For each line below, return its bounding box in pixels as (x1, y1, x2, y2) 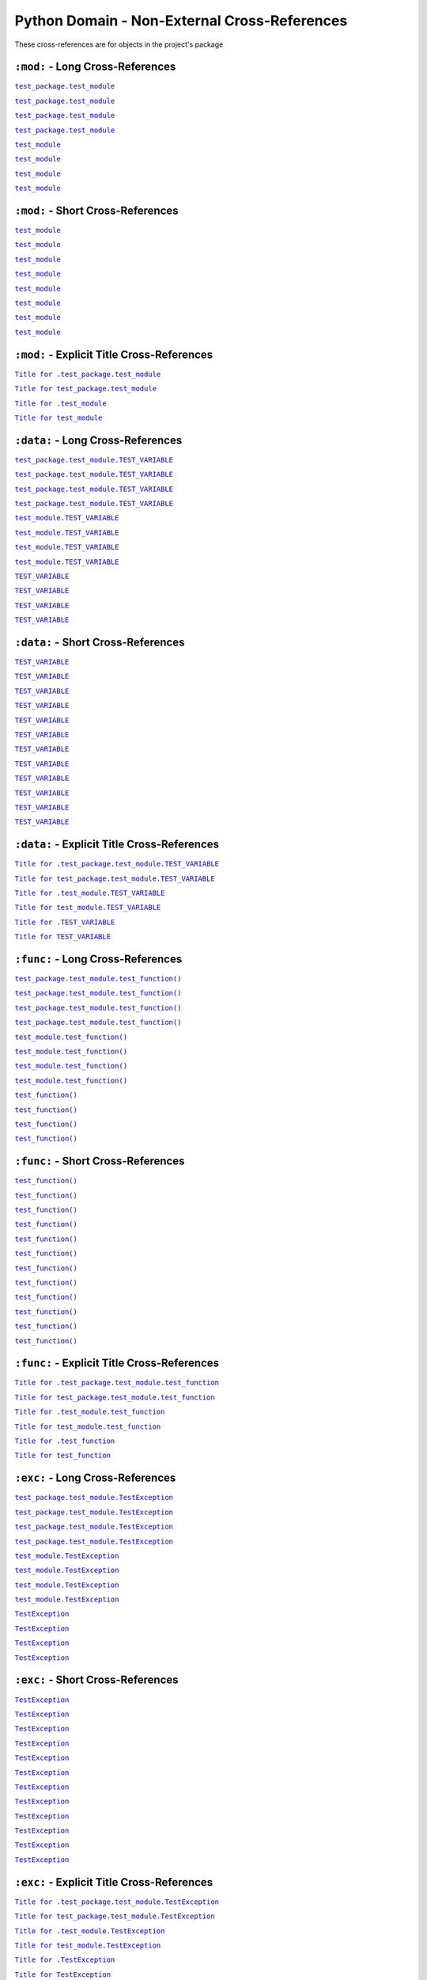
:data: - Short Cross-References (14, 635, 185, 649)
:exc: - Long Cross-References (14, 1472, 176, 1485)
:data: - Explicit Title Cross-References (14, 838, 220, 851)
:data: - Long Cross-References (14, 433, 183, 447)
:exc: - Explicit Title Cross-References (14, 1875, 213, 1889)
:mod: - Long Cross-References (14, 60, 176, 74)
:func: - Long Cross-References (14, 952, 183, 965)
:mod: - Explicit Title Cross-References (14, 348, 213, 361)
